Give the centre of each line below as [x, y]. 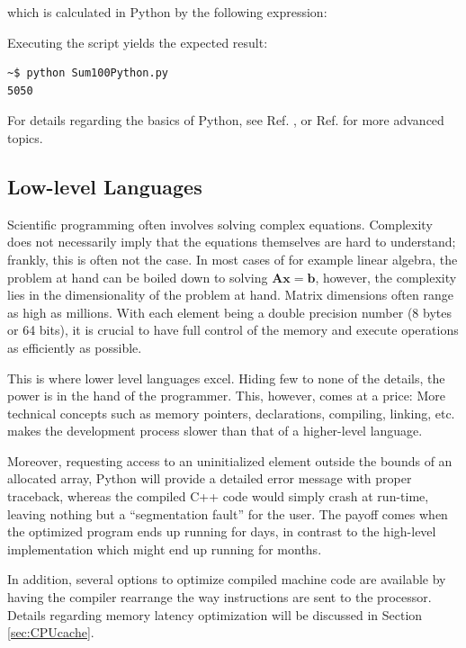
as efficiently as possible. [75, 347]
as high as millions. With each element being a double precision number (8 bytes [229, 312]
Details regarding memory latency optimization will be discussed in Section [215, 614]
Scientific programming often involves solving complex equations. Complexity [220, 224]
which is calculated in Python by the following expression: [167, 12]
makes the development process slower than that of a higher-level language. [215, 431]
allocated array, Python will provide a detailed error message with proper [210, 478]
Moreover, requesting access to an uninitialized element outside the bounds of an [230, 460]
